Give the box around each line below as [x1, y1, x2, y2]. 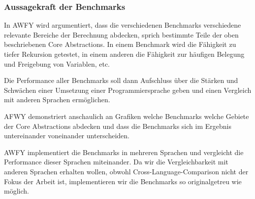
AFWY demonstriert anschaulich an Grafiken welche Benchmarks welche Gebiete [4, 111, 249, 121]
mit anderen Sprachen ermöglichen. [4, 94, 110, 105]
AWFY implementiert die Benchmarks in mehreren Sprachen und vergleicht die [4, 147, 244, 157]
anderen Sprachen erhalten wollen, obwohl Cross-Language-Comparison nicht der [4, 166, 249, 176]
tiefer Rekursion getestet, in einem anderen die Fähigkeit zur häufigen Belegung [4, 49, 245, 59]
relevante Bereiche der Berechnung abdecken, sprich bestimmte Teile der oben [4, 29, 239, 40]
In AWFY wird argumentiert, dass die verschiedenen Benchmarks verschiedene [4, 20, 241, 30]
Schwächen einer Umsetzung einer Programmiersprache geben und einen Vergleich [4, 84, 252, 95]
